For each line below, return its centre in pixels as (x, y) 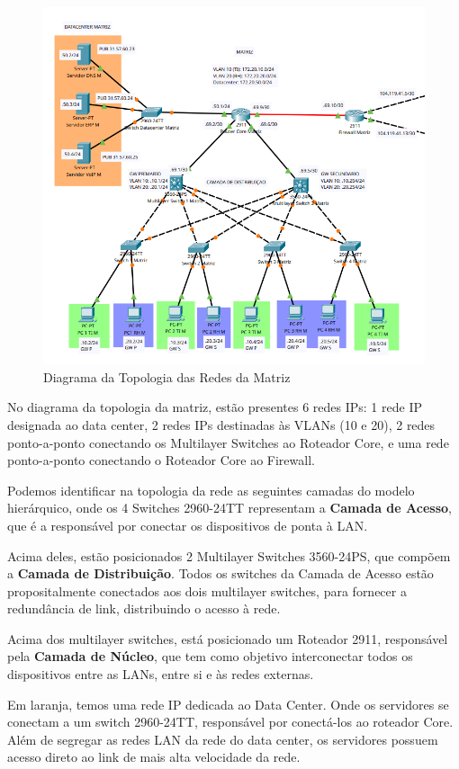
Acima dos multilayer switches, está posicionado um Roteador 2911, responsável (228, 638)
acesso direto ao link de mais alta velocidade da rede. (154, 757)
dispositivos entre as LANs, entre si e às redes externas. (161, 674)
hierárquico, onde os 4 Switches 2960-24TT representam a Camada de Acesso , (229, 508)
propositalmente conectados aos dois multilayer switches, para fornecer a (207, 590)
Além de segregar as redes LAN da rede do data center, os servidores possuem (223, 739)
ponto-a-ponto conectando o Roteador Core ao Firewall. (161, 460)
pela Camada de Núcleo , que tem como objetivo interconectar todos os (210, 656)
